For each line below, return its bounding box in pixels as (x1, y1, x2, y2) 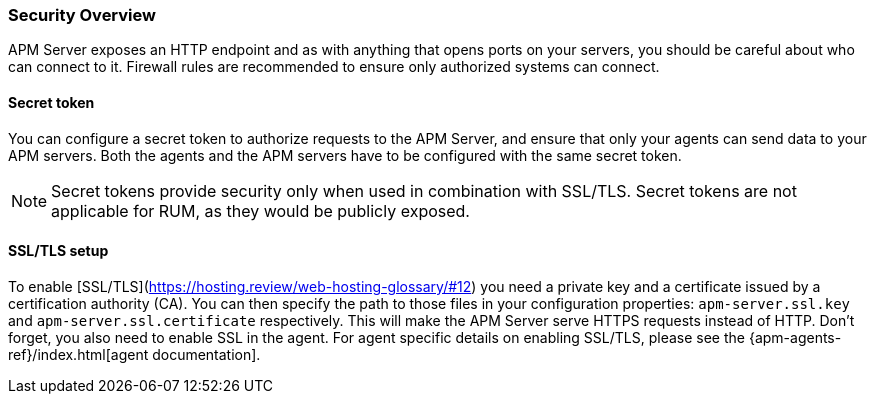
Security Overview (8, 5, 156, 25)
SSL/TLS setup (8, 242, 109, 260)
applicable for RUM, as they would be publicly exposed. (51, 200, 470, 221)
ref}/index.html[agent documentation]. (8, 345, 261, 363)
